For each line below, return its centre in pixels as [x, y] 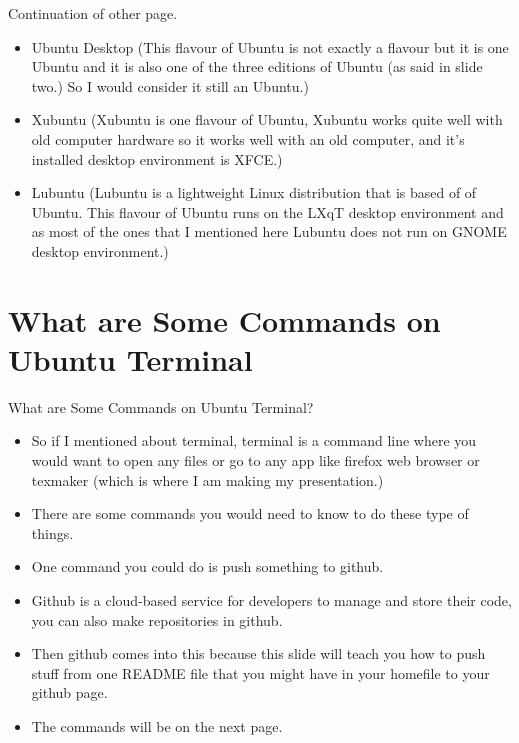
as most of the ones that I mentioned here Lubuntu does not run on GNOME [269, 231]
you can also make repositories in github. [157, 619]
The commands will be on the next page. [157, 725]
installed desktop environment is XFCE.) [157, 158]
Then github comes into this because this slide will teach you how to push [258, 653]
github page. [69, 692]
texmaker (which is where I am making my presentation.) [207, 479]
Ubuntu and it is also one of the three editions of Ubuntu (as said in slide [257, 66]
